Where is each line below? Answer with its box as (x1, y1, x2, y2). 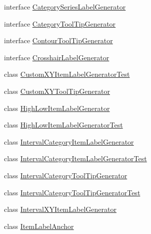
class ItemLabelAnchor (4, 220, 74, 231)
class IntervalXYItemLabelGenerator (4, 204, 116, 214)
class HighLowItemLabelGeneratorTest (4, 120, 123, 130)
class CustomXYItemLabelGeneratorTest (4, 69, 130, 79)
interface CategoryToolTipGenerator (4, 18, 116, 29)
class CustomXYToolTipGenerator (4, 85, 110, 96)
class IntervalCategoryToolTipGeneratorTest (4, 187, 140, 197)
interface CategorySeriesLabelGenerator (4, 2, 126, 12)
